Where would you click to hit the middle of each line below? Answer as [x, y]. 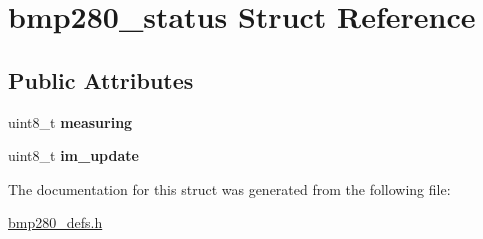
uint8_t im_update [73, 155]
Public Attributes [101, 79]
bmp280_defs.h [55, 222]
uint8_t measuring [70, 121]
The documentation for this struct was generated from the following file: [229, 188]
